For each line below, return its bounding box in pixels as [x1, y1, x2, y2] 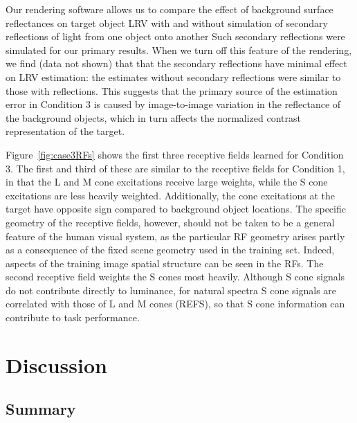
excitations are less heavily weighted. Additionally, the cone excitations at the [6, 188, 335, 202]
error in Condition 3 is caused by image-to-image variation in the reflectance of [6, 97, 341, 111]
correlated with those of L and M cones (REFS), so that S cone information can [6, 296, 345, 311]
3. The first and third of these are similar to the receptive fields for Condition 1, [6, 161, 345, 175]
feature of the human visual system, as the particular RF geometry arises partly [6, 228, 345, 243]
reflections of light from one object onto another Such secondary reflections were [6, 29, 345, 44]
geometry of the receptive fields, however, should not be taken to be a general [6, 215, 335, 229]
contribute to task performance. [6, 310, 140, 325]
